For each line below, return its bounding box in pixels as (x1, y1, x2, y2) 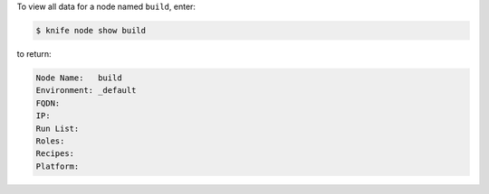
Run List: (35, 123, 80, 134)
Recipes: (35, 149, 75, 159)
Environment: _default (35, 86, 137, 96)
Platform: (35, 161, 80, 171)
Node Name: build (35, 72, 122, 83)
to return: (16, 48, 52, 59)
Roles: (35, 135, 65, 146)
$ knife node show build (35, 25, 147, 35)
